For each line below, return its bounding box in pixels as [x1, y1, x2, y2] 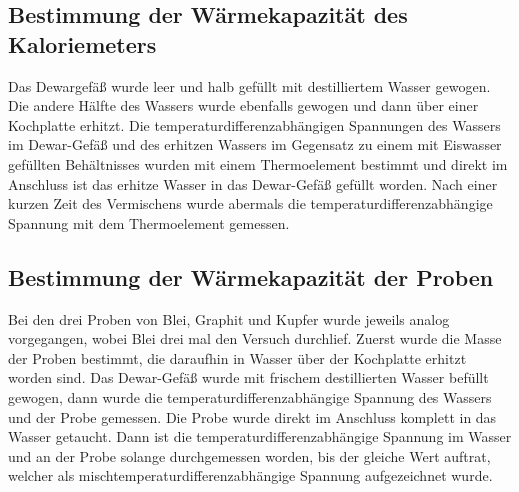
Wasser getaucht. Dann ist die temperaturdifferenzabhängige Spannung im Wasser [8, 426, 512, 447]
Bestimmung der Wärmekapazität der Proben [8, 261, 494, 292]
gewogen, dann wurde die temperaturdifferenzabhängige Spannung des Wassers [8, 386, 492, 407]
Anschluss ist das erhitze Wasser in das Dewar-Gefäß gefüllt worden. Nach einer [8, 173, 498, 194]
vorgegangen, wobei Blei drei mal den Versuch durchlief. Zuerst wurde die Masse [8, 328, 502, 349]
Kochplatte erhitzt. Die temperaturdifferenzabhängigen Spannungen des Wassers [8, 114, 501, 135]
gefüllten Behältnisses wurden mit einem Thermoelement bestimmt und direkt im [8, 153, 508, 174]
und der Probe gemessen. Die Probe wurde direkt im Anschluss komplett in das [8, 406, 497, 427]
